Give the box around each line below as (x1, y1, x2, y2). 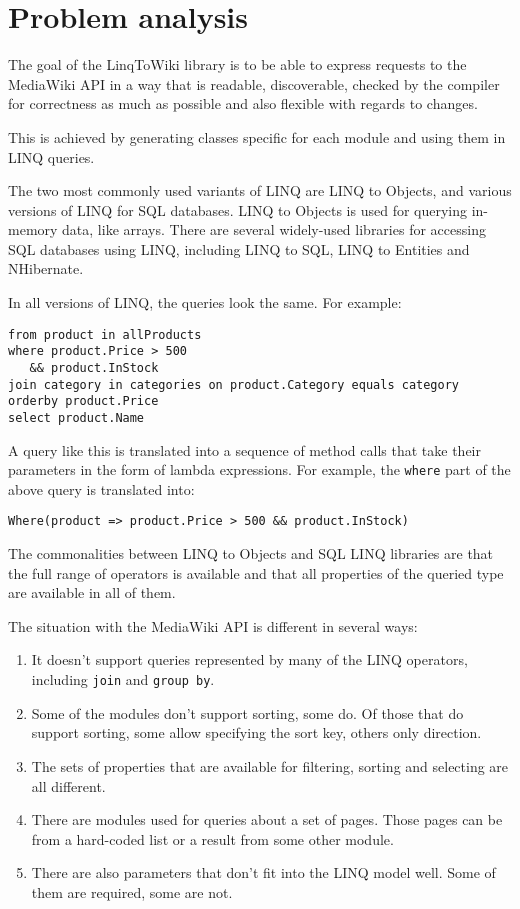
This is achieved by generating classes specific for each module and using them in (8, 126, 506, 147)
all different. (31, 775, 106, 796)
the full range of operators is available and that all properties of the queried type (8, 562, 504, 583)
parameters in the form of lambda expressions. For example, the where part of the (8, 459, 511, 480)
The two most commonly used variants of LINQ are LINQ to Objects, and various (8, 180, 512, 201)
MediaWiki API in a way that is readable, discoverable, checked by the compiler (8, 73, 500, 94)
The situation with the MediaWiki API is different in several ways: (8, 615, 418, 636)
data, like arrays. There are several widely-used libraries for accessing (62, 219, 486, 240)
